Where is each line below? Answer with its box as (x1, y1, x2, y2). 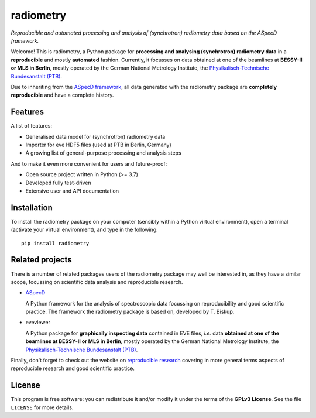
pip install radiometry (21, 240, 90, 246)
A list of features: (11, 122, 53, 129)
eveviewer (25, 319, 51, 326)
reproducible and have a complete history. (11, 91, 114, 99)
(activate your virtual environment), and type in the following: (11, 226, 158, 234)
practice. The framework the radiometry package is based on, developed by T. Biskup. (25, 308, 235, 316)
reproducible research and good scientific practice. (11, 365, 135, 372)
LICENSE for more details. (11, 404, 74, 411)
